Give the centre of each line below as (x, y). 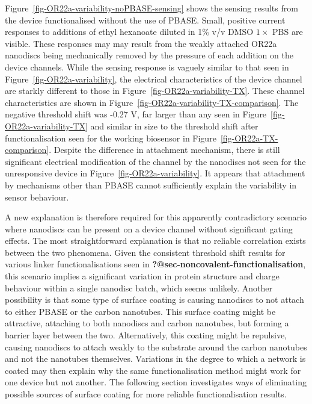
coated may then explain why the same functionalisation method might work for (153, 370)
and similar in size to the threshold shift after (174, 126)
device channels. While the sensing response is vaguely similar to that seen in (147, 67)
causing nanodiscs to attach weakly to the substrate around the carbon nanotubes (156, 347)
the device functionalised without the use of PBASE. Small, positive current (145, 20)
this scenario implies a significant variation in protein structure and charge (142, 276)
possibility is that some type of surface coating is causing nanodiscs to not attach (154, 300)
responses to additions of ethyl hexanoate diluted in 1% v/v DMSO (129, 32)
